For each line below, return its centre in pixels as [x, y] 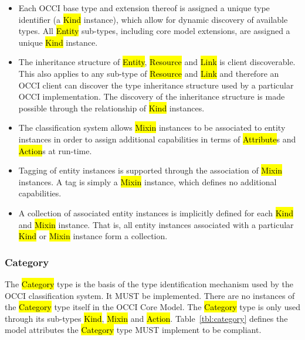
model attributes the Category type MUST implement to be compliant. [133, 330]
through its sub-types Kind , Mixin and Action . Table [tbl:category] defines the [146, 318]
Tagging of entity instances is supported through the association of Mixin [150, 170]
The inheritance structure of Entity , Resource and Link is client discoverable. [157, 62]
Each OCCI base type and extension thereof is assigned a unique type [144, 8]
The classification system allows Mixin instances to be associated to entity [152, 127]
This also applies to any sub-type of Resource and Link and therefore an [149, 73]
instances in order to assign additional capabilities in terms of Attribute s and [157, 139]
